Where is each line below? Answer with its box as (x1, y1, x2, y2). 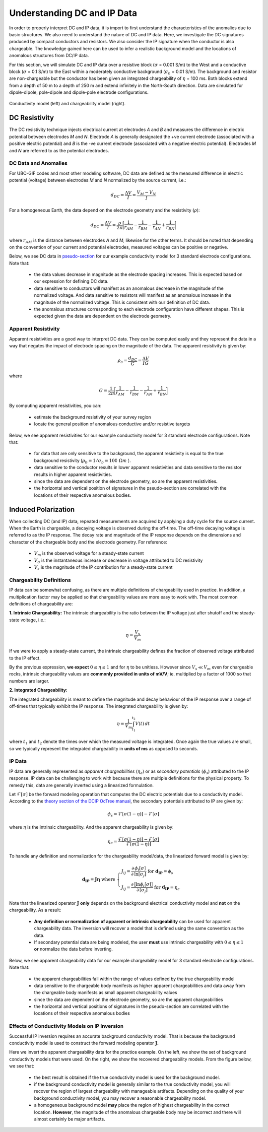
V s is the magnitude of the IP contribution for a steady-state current (34, 564, 173, 571)
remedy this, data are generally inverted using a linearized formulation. (9, 782, 154, 788)
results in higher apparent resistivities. (34, 471, 112, 477)
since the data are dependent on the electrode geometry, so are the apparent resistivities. (34, 478, 218, 484)
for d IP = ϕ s (147, 868, 174, 875)
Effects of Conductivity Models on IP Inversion (9, 1023, 124, 1030)
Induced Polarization (9, 505, 75, 514)
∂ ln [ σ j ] (131, 871, 146, 878)
